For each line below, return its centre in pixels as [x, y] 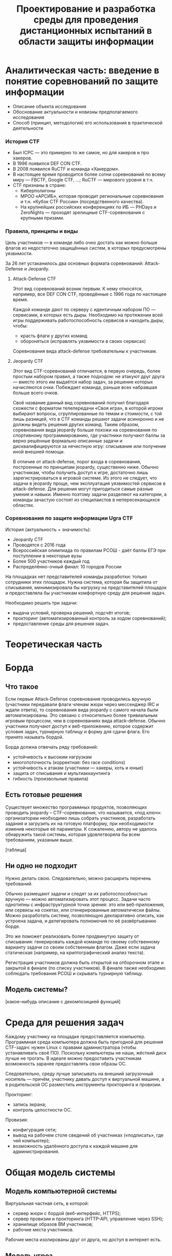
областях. [24, 505]
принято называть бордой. [35, 737]
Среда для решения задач [64, 1022]
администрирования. [36, 1151]
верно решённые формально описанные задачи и [68, 441]
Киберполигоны [38, 191]
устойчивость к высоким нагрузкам [52, 757]
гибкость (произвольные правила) [50, 779]
